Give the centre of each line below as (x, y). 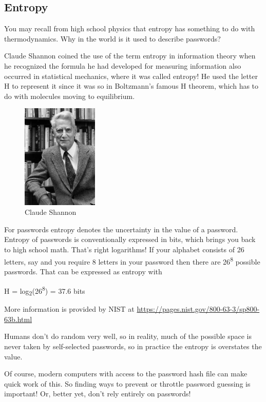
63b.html (18, 319)
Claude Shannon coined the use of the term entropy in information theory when (130, 56)
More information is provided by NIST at (69, 309)
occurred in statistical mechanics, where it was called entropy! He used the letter (131, 76)
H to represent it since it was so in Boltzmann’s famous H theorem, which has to (131, 86)
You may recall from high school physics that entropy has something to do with (130, 28)
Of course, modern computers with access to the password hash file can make (126, 374)
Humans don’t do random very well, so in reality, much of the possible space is (128, 336)
